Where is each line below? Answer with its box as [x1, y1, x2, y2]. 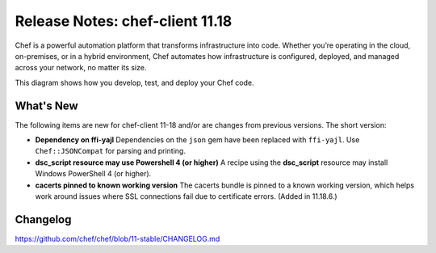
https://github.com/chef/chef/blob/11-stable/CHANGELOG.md [15, 234, 220, 243]
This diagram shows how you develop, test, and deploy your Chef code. [15, 78, 254, 87]
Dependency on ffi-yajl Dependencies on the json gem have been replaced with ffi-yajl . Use [35, 135, 360, 145]
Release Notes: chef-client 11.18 [15, 12, 233, 30]
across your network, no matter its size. [15, 63, 147, 73]
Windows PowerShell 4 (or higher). [35, 169, 152, 179]
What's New [15, 99, 78, 112]
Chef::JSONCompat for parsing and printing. [35, 146, 186, 156]
